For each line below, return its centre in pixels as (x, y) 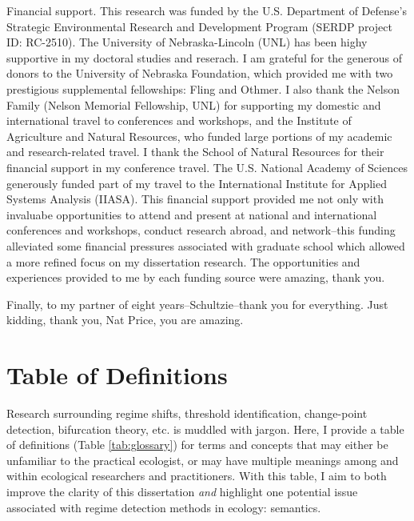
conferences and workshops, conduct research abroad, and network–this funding (201, 230)
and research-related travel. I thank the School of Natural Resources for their (195, 152)
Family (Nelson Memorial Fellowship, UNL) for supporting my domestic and (194, 104)
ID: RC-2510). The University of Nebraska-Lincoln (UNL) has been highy (187, 42)
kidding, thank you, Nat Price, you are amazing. (125, 320)
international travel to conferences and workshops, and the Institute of (179, 120)
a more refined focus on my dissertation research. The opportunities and (183, 261)
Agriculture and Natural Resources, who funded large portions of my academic (199, 136)
